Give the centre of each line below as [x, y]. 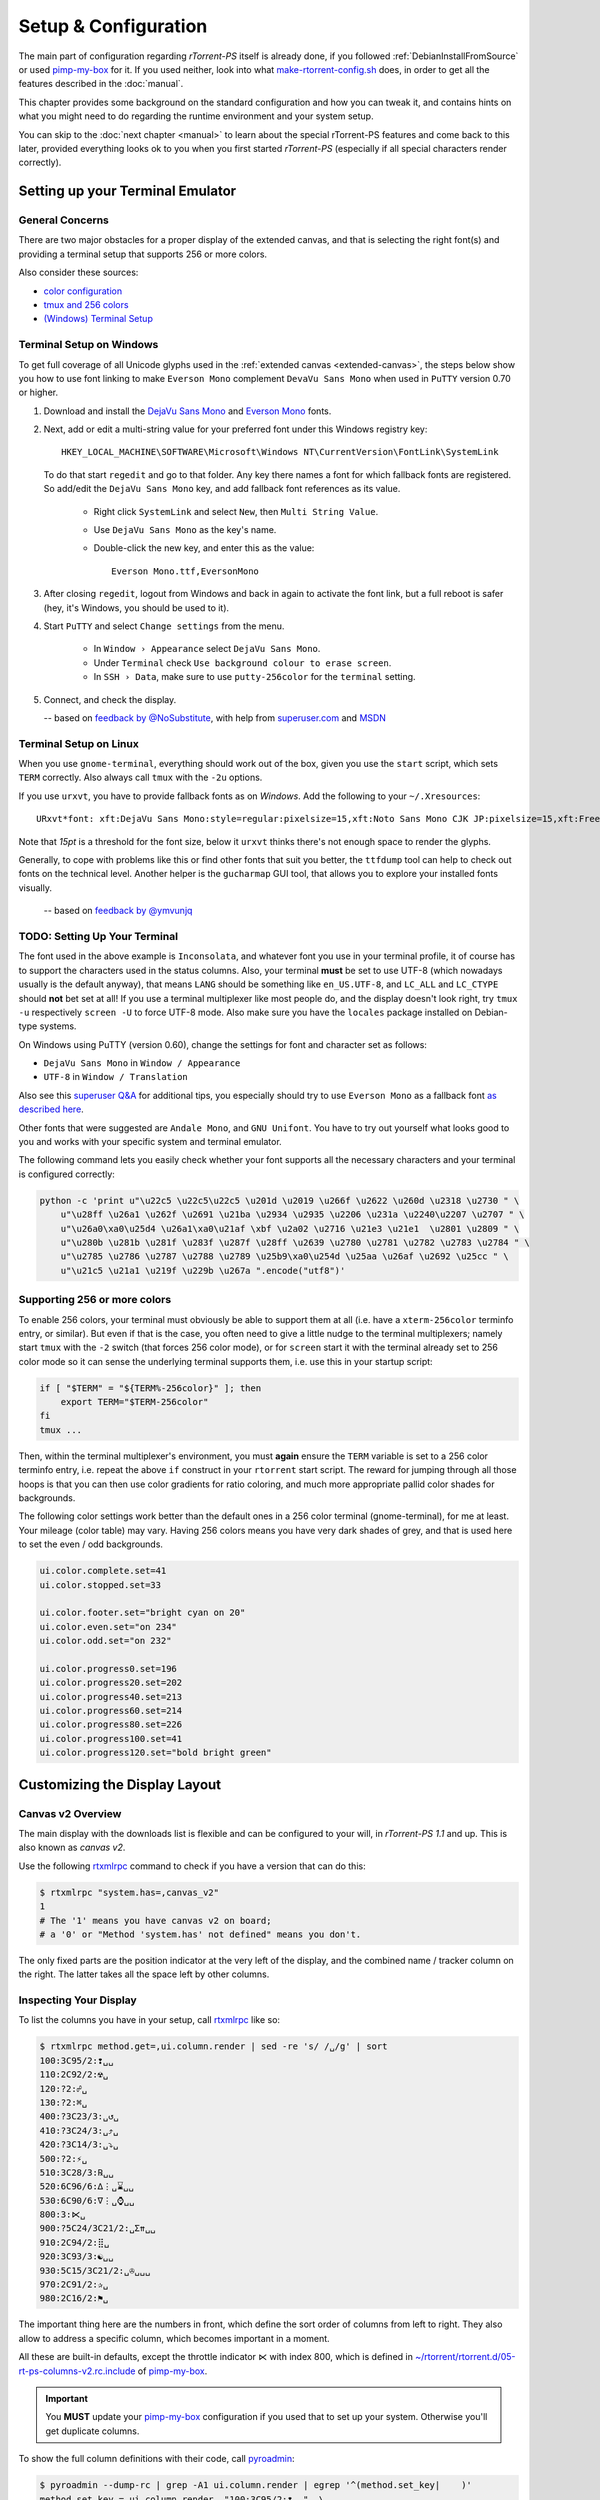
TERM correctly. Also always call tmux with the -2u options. [140, 777]
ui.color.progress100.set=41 [111, 1738]
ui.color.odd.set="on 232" [105, 1641]
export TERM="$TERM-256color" [134, 1402]
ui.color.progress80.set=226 [111, 1724]
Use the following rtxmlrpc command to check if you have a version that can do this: [192, 1866]
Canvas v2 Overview [70, 1813]
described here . [51, 1109]
